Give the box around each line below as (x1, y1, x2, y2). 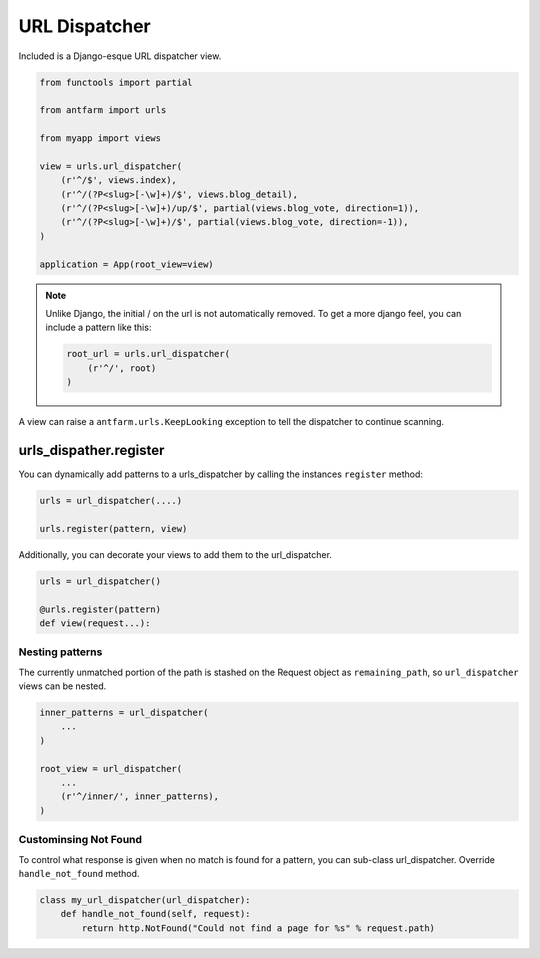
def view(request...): (39, 617, 151, 629)
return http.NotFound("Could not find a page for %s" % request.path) (81, 922, 435, 934)
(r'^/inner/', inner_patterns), (60, 791, 220, 802)
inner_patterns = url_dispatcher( (39, 707, 209, 719)
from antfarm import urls (39, 105, 167, 116)
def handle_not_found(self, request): (60, 908, 251, 920)
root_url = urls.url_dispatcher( (66, 348, 230, 360)
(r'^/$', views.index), (60, 175, 177, 186)
